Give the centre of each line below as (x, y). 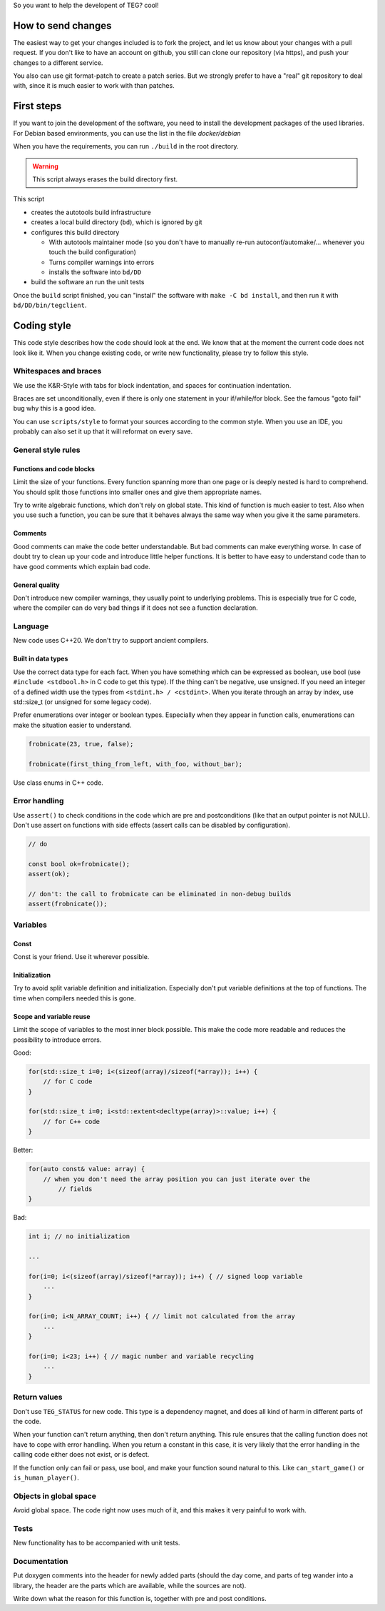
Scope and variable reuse (52, 1016)
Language (31, 626)
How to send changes (62, 25)
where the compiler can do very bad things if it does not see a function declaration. (135, 608)
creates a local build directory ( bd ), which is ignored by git (117, 222)
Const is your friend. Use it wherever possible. (81, 956)
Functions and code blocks (54, 468)
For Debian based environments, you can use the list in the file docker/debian (127, 133)
